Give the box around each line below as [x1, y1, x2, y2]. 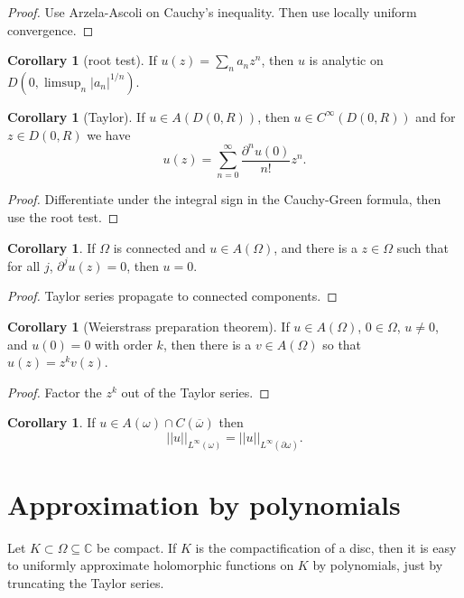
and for [415, 107, 456, 126]
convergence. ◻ [7, 20, 94, 39]
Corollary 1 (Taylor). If [7, 107, 145, 126]
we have [87, 125, 131, 144]
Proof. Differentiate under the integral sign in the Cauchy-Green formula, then [7, 190, 441, 209]
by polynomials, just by [312, 556, 443, 575]
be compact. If [97, 537, 177, 556]
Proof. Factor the [7, 382, 102, 401]
